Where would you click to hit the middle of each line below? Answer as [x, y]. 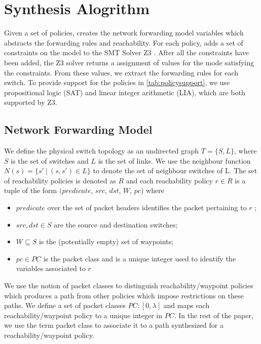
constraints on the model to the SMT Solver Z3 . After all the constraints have [127, 52]
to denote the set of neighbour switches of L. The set [175, 170]
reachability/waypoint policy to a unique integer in [83, 315]
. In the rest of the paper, [214, 315]
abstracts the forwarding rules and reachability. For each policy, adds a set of [124, 42]
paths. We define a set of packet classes [65, 305]
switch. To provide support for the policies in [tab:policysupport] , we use [117, 82]
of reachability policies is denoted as [60, 180]
